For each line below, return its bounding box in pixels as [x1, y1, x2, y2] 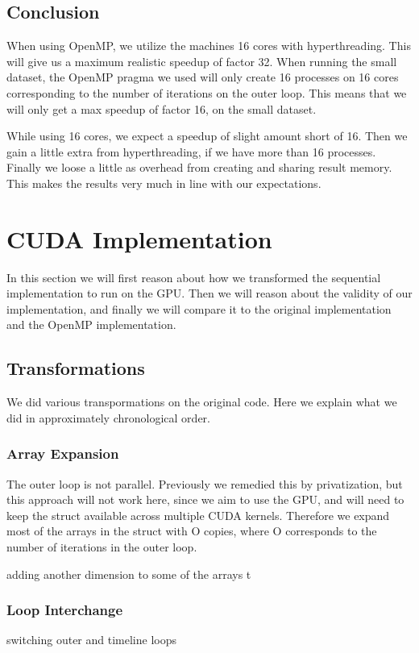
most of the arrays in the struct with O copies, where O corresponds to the [6, 522, 377, 539]
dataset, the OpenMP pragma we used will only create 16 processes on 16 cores [6, 69, 399, 85]
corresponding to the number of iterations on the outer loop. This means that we [6, 84, 407, 101]
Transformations [6, 356, 145, 381]
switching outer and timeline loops [6, 631, 176, 648]
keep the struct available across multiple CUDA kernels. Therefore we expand [6, 506, 390, 523]
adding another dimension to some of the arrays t [6, 565, 251, 582]
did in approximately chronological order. [6, 409, 210, 426]
